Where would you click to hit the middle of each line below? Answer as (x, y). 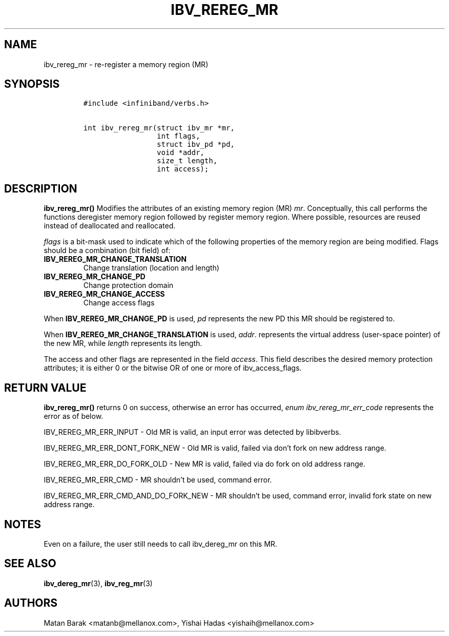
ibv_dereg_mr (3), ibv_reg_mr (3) (98, 583)
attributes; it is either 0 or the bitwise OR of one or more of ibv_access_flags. (173, 368)
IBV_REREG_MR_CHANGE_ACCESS (104, 294)
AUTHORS (31, 603)
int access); (183, 169)
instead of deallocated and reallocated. (110, 226)
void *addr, (181, 153)
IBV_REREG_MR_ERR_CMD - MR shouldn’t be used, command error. (158, 480)
